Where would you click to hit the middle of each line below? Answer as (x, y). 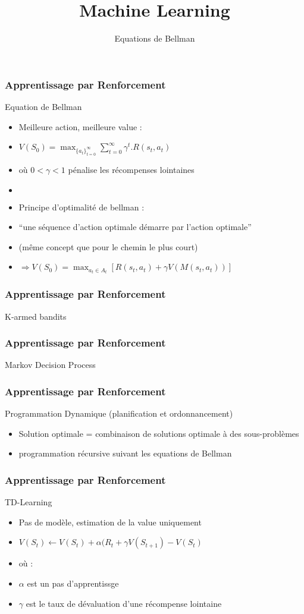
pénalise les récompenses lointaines (131, 169)
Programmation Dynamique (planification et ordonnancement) (119, 413)
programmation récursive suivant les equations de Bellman (125, 453)
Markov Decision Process (50, 365)
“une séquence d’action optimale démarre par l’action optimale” (135, 227)
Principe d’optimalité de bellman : (82, 207)
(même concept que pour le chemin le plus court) (108, 246)
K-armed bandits (36, 316)
